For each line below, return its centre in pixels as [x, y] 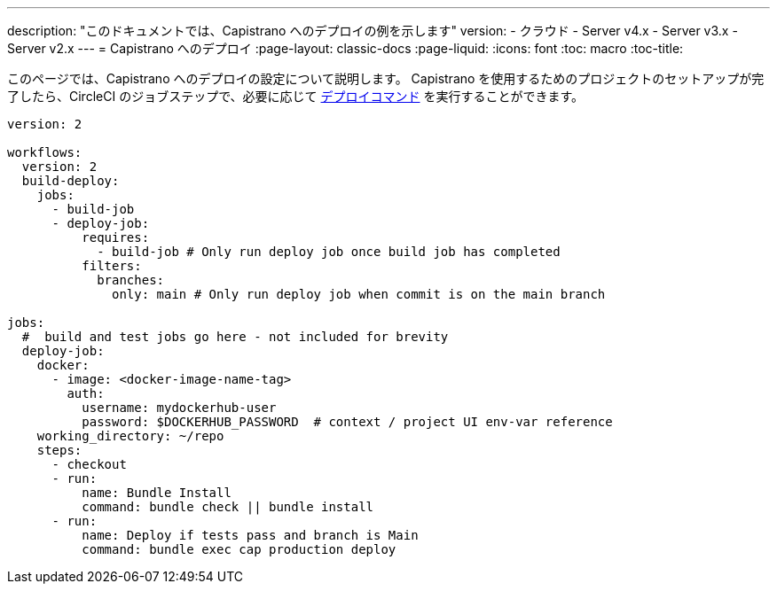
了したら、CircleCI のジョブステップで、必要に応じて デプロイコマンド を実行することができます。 [296, 96]
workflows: [45, 152]
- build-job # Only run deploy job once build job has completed [329, 252]
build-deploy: [71, 181]
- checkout [89, 464]
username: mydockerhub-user [179, 408]
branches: [131, 280]
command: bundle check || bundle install [228, 507]
